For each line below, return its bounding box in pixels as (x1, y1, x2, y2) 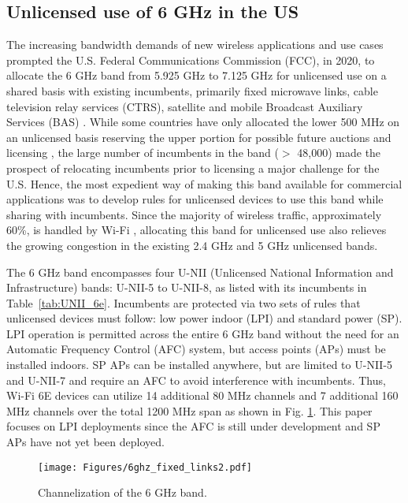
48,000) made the (297, 144, 381, 161)
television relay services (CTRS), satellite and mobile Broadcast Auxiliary (6, 98, 363, 114)
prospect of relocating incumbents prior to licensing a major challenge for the (6, 159, 380, 176)
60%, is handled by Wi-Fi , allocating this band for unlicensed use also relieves (6, 222, 387, 238)
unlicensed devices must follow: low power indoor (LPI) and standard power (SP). (6, 310, 402, 326)
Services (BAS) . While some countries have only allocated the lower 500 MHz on (6, 114, 400, 130)
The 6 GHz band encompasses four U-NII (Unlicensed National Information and (6, 263, 394, 280)
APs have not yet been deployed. (6, 434, 165, 450)
